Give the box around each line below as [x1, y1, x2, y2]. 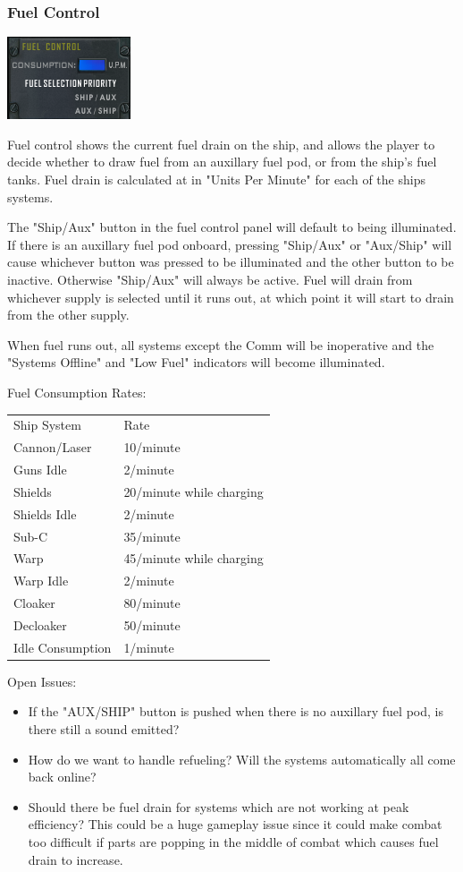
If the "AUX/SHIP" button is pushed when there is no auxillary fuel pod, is [28, 702, 443, 721]
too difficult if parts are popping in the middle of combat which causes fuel [28, 832, 439, 851]
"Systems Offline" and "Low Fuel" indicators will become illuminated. [7, 353, 385, 372]
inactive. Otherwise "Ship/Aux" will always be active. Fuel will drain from [7, 269, 413, 288]
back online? [28, 767, 97, 786]
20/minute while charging [123, 482, 264, 500]
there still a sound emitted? [28, 720, 180, 738]
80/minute [123, 594, 181, 612]
